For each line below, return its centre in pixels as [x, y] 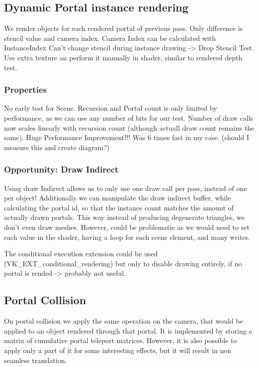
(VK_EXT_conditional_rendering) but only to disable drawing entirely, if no [123, 263]
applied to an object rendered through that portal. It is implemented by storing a [128, 330]
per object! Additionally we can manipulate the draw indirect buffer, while [118, 198]
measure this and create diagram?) [57, 147]
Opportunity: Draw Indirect [61, 169]
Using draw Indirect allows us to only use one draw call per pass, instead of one [126, 188]
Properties [25, 90]
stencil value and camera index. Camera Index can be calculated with [110, 38]
